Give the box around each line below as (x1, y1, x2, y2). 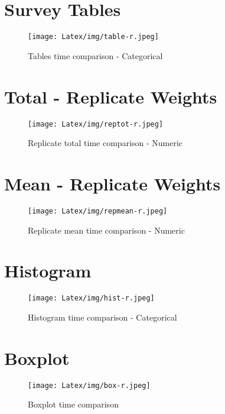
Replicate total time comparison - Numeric (28, 137, 183, 149)
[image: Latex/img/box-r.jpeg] (28, 381, 151, 390)
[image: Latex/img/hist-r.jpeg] (28, 294, 155, 303)
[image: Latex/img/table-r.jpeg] (28, 33, 159, 41)
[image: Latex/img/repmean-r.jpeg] (28, 206, 168, 215)
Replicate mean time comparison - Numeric (28, 224, 185, 236)
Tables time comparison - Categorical (28, 49, 163, 62)
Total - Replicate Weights (4, 84, 217, 108)
